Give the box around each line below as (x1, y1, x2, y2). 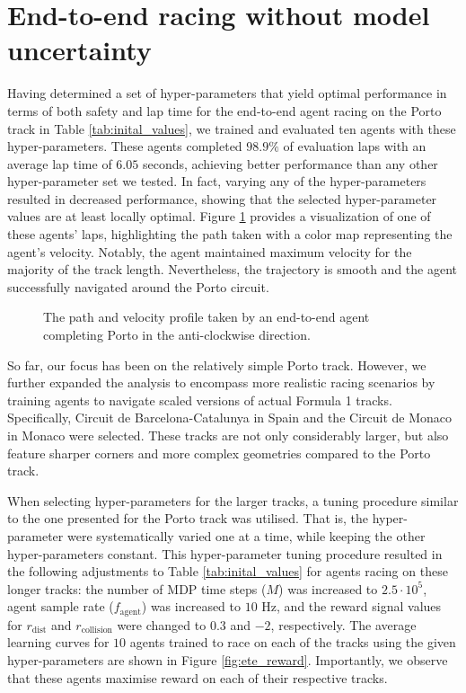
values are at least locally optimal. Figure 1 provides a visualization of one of (7, 207, 431, 226)
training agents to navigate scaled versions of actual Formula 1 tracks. (7, 390, 392, 409)
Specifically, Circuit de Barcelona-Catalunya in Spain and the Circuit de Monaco (7, 408, 453, 427)
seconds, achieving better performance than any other (142, 154, 438, 173)
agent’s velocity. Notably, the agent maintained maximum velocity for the (7, 242, 412, 261)
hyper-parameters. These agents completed (7, 137, 242, 155)
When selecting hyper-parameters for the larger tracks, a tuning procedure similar (7, 491, 459, 510)
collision (81, 626, 112, 635)
